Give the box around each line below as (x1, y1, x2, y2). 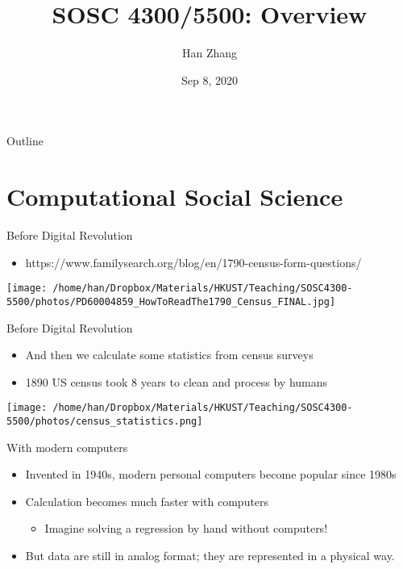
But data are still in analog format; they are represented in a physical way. (25, 547, 395, 563)
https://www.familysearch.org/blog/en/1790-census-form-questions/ (25, 253, 362, 270)
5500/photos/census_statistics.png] (6, 415, 203, 427)
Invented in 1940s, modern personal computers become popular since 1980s (25, 466, 397, 483)
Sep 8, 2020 (181, 71, 238, 88)
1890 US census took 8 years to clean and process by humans (25, 373, 328, 390)
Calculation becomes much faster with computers (25, 492, 269, 509)
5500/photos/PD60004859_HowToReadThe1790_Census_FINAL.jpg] (6, 295, 336, 308)
